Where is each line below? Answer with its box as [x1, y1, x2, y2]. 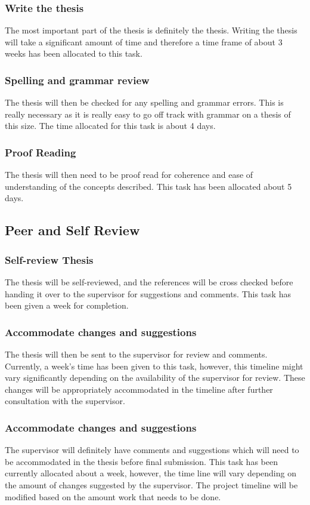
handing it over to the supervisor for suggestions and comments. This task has [5, 287, 291, 300]
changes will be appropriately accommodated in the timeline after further [5, 383, 273, 395]
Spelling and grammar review [5, 72, 150, 87]
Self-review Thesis [5, 252, 94, 267]
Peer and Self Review [5, 221, 140, 239]
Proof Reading [5, 144, 76, 159]
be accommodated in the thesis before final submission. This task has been [5, 455, 278, 467]
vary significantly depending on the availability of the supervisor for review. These [5, 371, 305, 384]
